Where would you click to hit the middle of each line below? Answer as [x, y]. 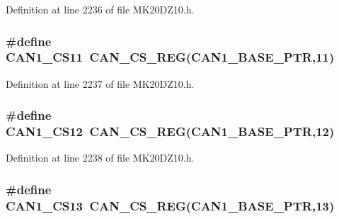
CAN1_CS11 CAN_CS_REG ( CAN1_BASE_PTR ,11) [170, 57]
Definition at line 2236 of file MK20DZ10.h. [100, 9]
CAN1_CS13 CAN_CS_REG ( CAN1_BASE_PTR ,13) [170, 205]
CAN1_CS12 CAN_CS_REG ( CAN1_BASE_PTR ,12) [170, 131]
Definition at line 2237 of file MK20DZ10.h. [100, 83]
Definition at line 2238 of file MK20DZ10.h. [100, 158]
